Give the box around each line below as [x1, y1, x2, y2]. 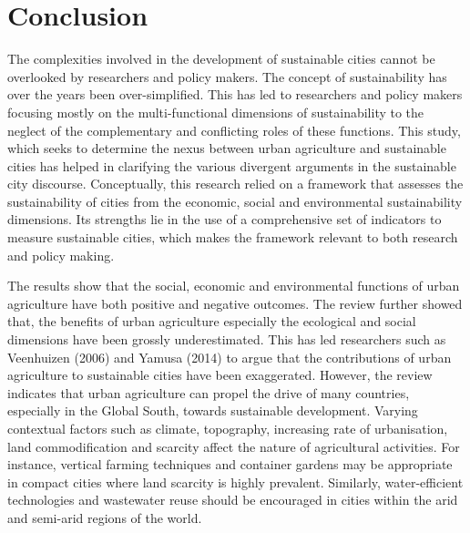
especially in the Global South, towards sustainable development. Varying [7, 401, 418, 420]
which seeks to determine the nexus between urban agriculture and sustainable [7, 138, 446, 158]
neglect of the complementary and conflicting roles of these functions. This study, [7, 120, 461, 139]
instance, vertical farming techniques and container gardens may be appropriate [7, 455, 453, 474]
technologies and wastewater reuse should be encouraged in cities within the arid [7, 490, 458, 509]
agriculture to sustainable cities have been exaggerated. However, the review [7, 365, 433, 384]
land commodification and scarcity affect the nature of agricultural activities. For [7, 436, 460, 456]
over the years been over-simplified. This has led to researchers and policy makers [7, 85, 463, 104]
